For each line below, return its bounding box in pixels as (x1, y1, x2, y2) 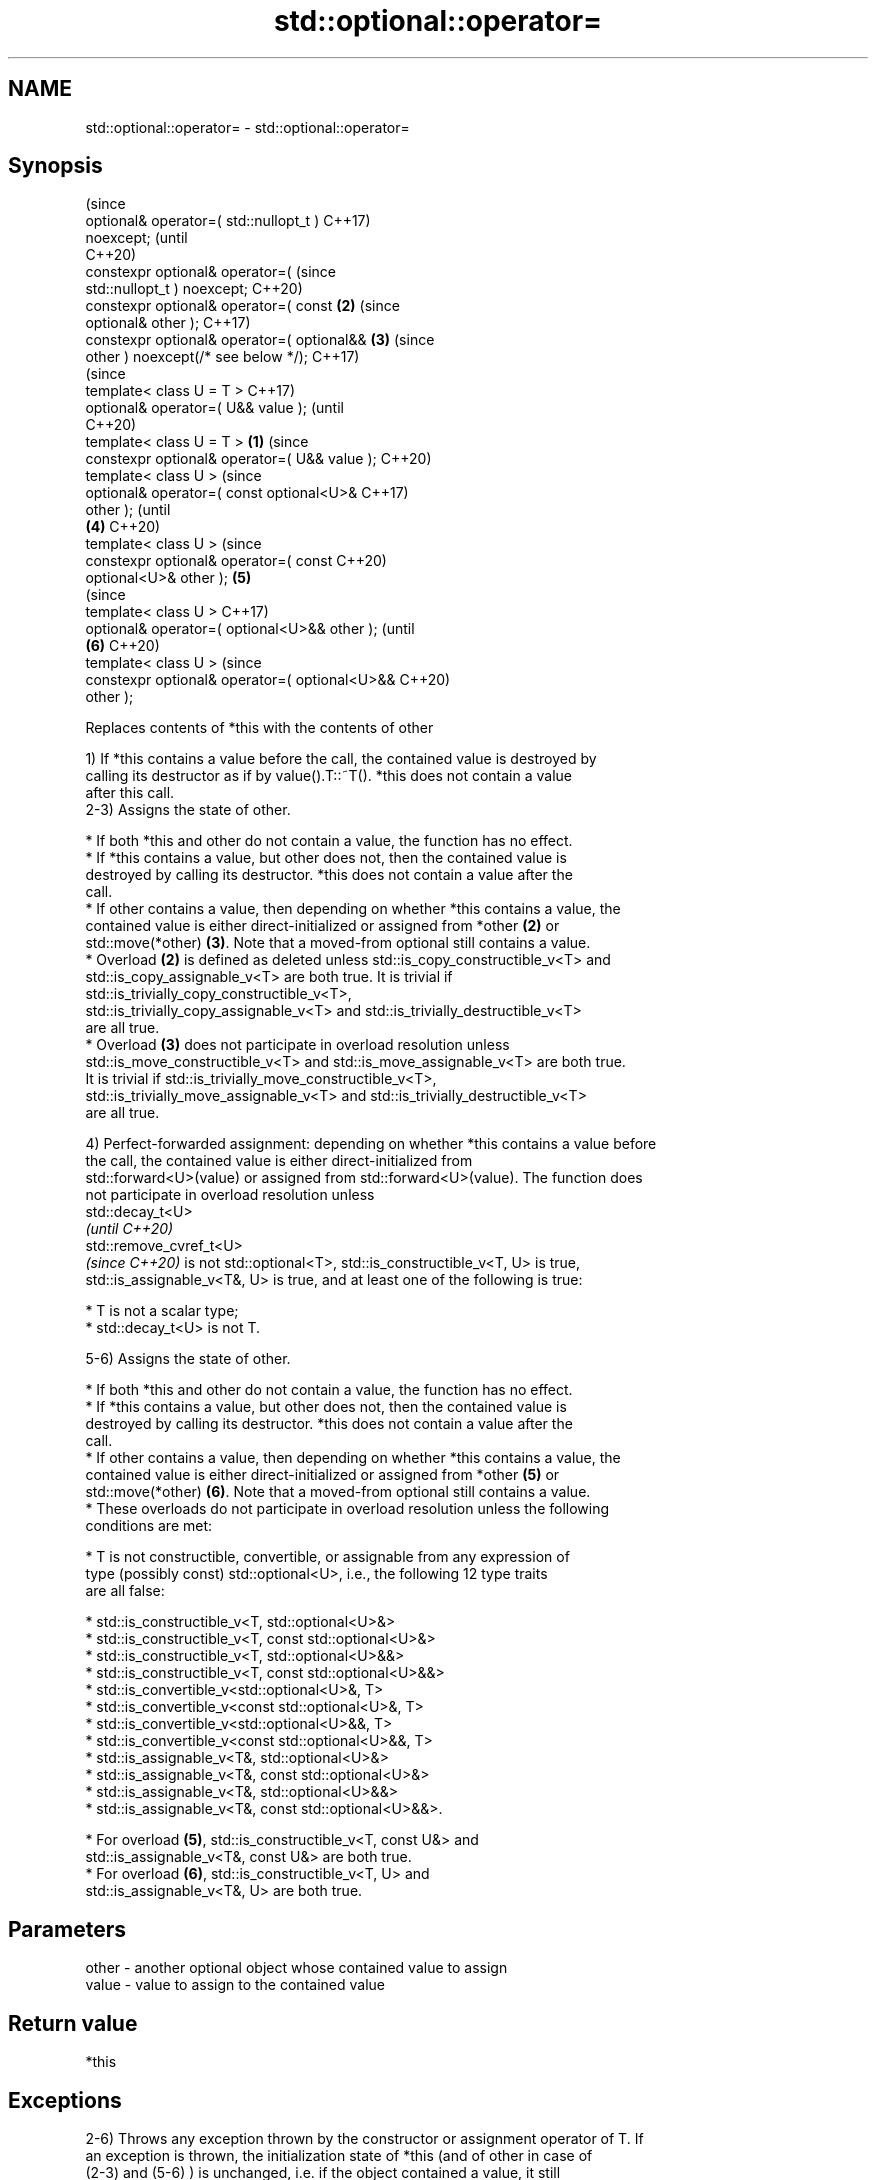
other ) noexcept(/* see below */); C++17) (85, 348, 360, 366)
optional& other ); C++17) (85, 314, 251, 332)
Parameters (8, 1916, 126, 1942)
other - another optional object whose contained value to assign (85, 1959, 508, 1977)
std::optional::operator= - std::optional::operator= (85, 118, 410, 136)
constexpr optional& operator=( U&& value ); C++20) (85, 450, 432, 468)
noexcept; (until (85, 229, 188, 247)
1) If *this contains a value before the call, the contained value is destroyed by (85, 750, 597, 768)
